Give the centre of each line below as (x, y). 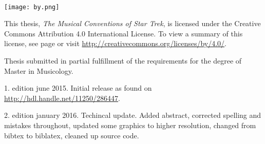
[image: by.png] (32, 7)
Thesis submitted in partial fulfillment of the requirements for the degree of (123, 61)
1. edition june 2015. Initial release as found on (78, 88)
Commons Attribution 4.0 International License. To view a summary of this (124, 33)
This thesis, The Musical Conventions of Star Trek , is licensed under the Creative (132, 23)
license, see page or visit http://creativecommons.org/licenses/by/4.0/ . (115, 43)
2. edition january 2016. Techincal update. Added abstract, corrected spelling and (133, 115)
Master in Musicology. (39, 70)
